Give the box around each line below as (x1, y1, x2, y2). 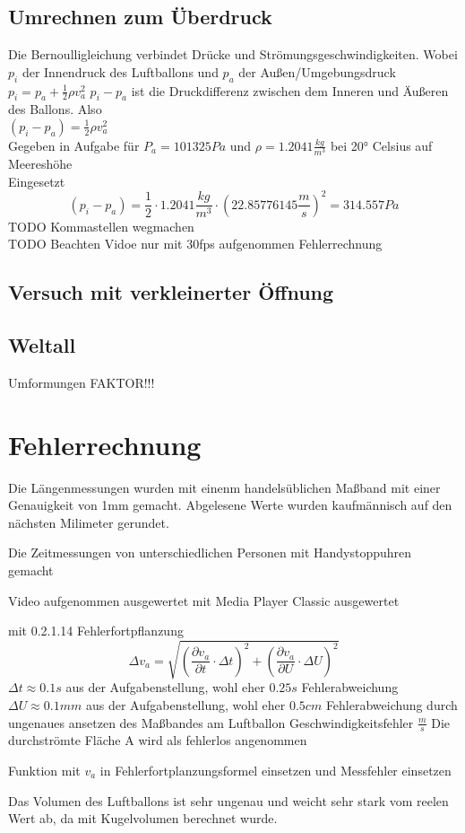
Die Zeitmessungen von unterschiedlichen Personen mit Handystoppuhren (8, 543, 412, 562)
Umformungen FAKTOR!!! (8, 373, 155, 391)
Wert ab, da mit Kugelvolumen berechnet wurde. (8, 809, 278, 828)
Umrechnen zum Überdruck (8, 3, 272, 31)
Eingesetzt (8, 171, 65, 190)
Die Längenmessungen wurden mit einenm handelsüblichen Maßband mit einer (8, 478, 441, 496)
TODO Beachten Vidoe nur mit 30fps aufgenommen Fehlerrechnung (8, 234, 383, 253)
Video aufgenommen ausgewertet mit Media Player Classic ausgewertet (8, 591, 400, 609)
